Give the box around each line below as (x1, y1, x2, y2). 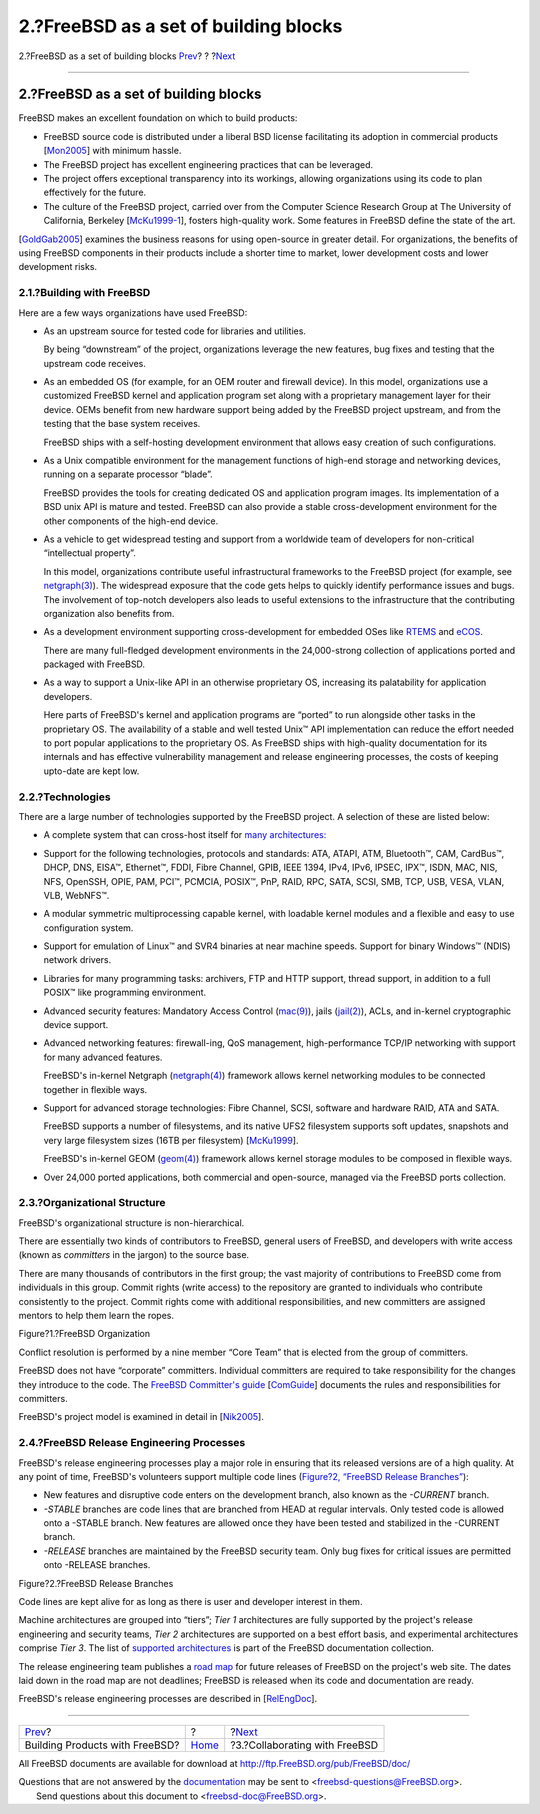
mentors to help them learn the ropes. (18, 1310, 175, 1322)
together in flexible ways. (43, 1083, 148, 1095)
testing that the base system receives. (43, 418, 201, 430)
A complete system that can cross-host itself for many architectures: (43, 829, 327, 841)
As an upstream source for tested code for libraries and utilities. (43, 325, 307, 337)
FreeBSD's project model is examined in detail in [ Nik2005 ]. (18, 1411, 264, 1423)
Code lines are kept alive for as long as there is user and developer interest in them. (18, 1596, 363, 1608)
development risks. (18, 261, 98, 273)
